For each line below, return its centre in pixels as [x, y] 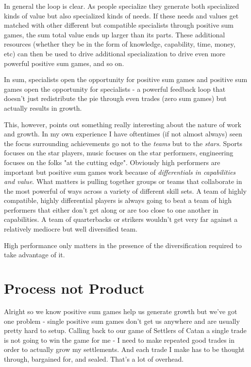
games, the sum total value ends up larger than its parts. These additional [115, 34]
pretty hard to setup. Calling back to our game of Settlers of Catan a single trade [125, 330]
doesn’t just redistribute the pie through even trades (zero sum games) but [115, 98]
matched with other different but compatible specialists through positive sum [119, 25]
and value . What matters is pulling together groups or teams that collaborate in [123, 181]
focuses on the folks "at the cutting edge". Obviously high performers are [112, 162]
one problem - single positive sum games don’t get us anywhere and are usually [122, 321]
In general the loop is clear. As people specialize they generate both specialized [122, 6]
